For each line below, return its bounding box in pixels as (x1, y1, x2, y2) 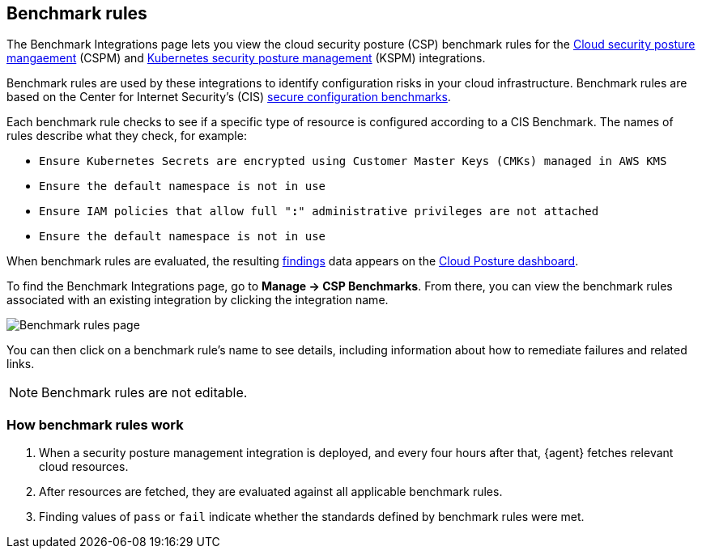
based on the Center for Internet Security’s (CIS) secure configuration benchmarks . (6, 90, 451, 104)
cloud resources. (39, 460, 129, 474)
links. (6, 357, 35, 371)
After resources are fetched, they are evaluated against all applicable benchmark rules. (39, 485, 503, 499)
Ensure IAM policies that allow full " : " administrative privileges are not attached (39, 205, 599, 218)
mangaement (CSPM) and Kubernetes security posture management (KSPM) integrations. (6, 51, 486, 66)
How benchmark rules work (6, 416, 184, 433)
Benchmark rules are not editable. (41, 384, 248, 401)
